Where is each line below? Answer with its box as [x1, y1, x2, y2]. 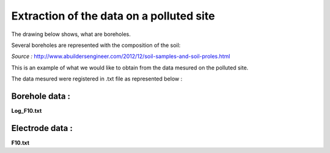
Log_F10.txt [11, 107, 42, 115]
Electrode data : [11, 123, 73, 133]
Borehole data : [11, 91, 70, 101]
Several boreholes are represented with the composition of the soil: [11, 41, 181, 49]
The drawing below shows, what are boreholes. [11, 30, 131, 38]
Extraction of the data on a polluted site [11, 9, 215, 23]
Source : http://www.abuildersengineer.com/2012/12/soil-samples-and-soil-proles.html [11, 52, 230, 60]
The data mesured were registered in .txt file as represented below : [11, 75, 183, 82]
